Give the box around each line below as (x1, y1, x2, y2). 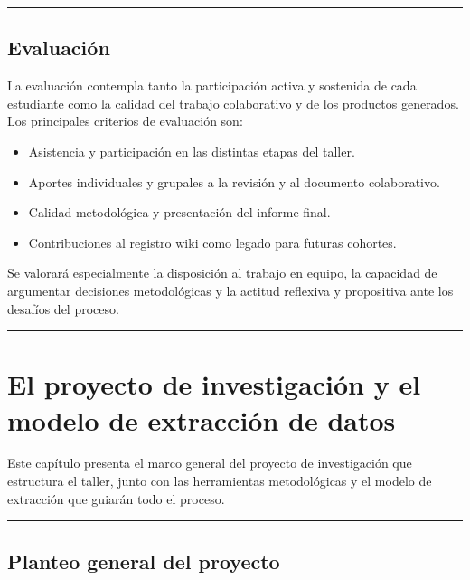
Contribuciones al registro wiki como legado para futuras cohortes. (28, 233, 397, 252)
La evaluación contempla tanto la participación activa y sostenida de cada (7, 76, 417, 95)
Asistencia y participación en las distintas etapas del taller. (28, 141, 355, 160)
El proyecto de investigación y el (7, 366, 421, 403)
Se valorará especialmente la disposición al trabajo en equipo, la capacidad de (7, 263, 437, 282)
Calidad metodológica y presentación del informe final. (28, 203, 331, 222)
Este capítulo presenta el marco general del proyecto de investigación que (7, 453, 412, 472)
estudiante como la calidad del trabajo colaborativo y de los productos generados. (7, 93, 459, 112)
